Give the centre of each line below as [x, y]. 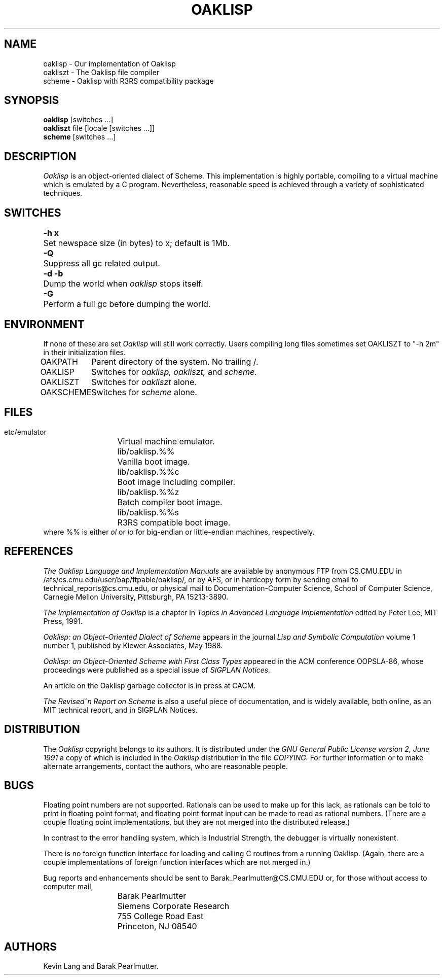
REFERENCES [39, 551]
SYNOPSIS [32, 100]
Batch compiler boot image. [170, 502]
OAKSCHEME [66, 392]
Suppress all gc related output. [102, 264]
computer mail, [68, 887]
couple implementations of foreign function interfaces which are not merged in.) [177, 862]
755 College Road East [160, 916]
